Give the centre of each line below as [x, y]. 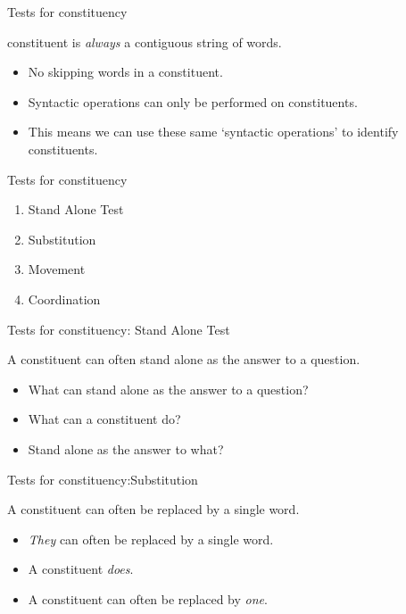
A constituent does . [81, 569]
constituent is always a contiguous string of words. [145, 41]
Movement [57, 269]
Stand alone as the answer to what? [126, 448]
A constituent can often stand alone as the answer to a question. [184, 359]
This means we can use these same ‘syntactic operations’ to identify [213, 132]
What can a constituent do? [104, 419]
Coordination [64, 299]
